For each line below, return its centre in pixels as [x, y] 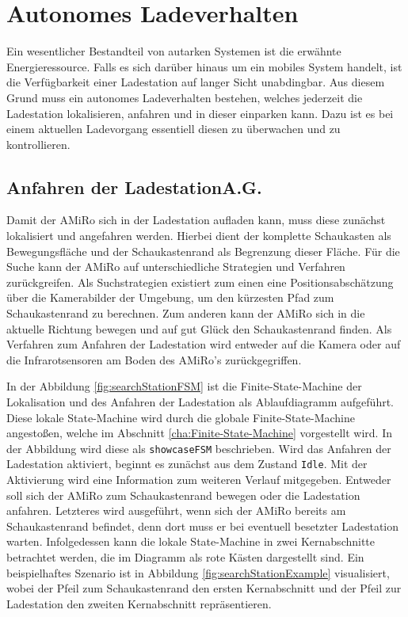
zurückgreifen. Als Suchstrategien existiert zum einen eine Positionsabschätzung [200, 282]
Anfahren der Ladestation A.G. [134, 187]
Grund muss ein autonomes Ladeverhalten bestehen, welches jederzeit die [185, 97]
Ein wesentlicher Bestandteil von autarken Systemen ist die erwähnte [174, 51]
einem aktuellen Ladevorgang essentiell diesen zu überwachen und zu [173, 129]
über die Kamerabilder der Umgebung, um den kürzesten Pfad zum [170, 297]
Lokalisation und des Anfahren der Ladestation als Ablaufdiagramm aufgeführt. [200, 402]
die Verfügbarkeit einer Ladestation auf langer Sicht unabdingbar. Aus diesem [196, 82]
